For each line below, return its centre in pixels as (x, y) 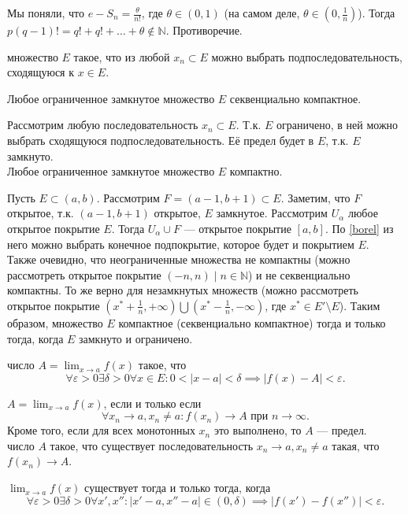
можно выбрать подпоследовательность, (307, 56)
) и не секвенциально (299, 274)
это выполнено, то (258, 430)
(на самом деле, (262, 13)
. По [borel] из (359, 228)
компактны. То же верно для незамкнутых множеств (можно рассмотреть (183, 290)
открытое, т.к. (41, 213)
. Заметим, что (315, 197)
